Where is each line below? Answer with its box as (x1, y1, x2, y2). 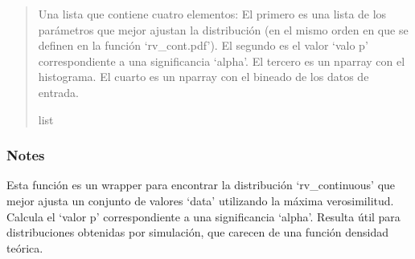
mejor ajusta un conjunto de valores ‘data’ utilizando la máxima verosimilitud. (6, 192, 394, 208)
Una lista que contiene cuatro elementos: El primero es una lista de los (38, 6, 387, 22)
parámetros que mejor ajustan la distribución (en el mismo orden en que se (38, 21, 409, 38)
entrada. (38, 83, 80, 100)
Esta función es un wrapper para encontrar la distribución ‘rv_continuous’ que (6, 176, 396, 193)
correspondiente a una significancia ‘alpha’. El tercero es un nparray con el (38, 52, 405, 69)
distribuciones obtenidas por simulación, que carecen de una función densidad (6, 224, 388, 241)
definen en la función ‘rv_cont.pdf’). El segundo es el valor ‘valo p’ (38, 37, 368, 54)
